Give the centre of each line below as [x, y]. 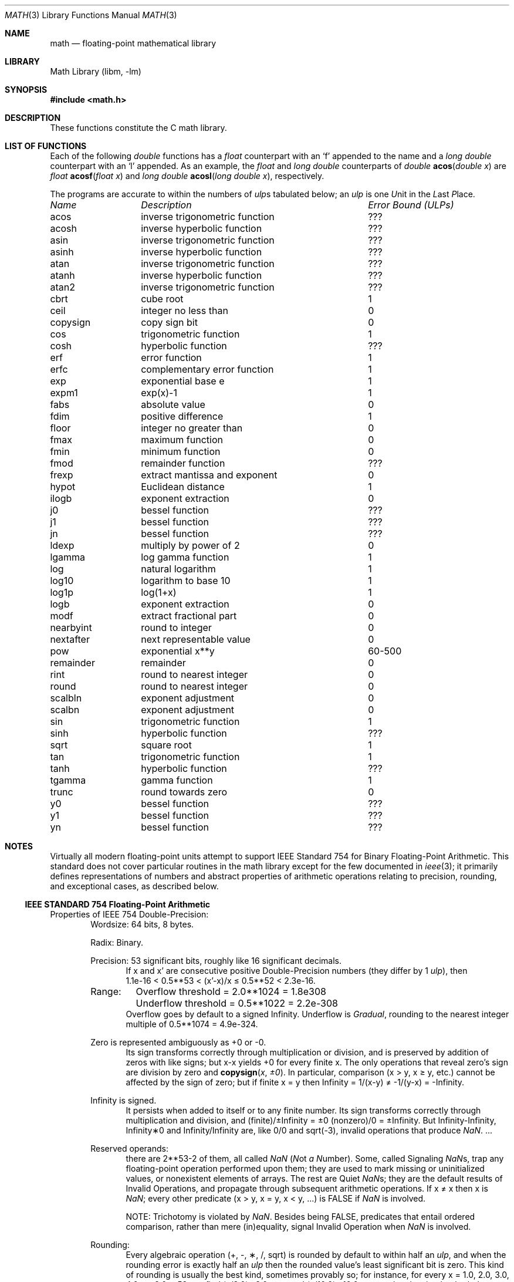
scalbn [65, 710]
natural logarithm [178, 569]
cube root [162, 299]
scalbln [66, 698]
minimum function [181, 451]
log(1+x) [159, 592]
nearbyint [71, 627]
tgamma [68, 780]
